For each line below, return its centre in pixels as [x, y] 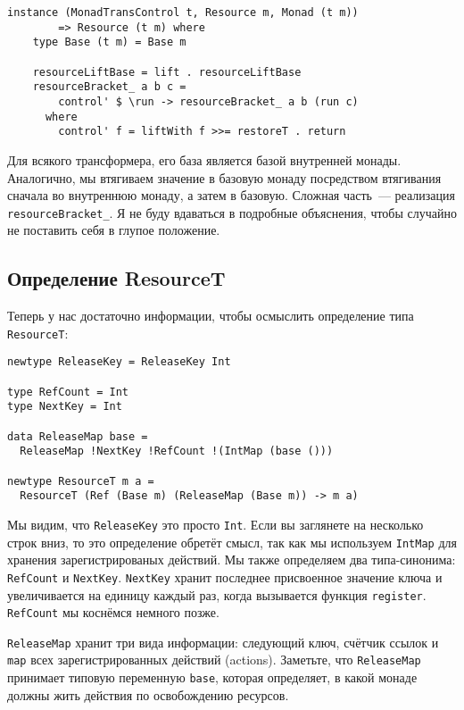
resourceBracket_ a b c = [109, 87]
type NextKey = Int [65, 407]
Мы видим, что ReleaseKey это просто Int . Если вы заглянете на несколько [215, 524]
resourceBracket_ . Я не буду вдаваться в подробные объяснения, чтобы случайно [232, 212]
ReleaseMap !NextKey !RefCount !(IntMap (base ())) [177, 451]
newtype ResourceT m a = [81, 481]
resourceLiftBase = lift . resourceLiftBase [167, 72]
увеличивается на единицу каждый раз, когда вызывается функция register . [217, 594]
